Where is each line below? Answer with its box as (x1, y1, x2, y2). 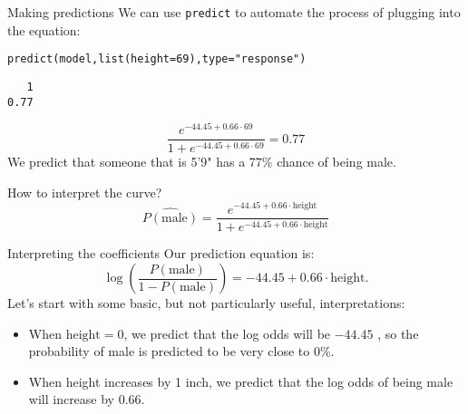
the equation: (7, 20, 81, 39)
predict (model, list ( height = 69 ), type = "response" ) (7, 53, 307, 66)
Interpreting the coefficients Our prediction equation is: (7, 244, 315, 263)
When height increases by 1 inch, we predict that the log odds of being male (28, 371, 453, 390)
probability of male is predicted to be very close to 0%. (28, 342, 335, 361)
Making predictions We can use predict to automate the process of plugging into (7, 3, 461, 21)
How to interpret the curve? (7, 182, 162, 201)
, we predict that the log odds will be (123, 323, 331, 342)
